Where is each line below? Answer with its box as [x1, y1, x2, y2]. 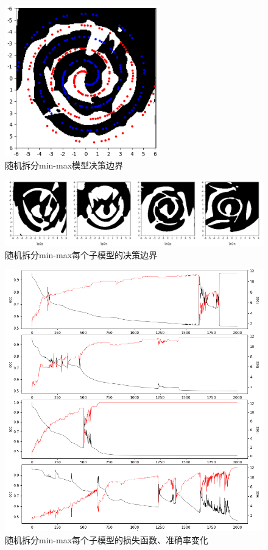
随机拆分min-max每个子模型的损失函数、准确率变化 [5, 533, 209, 546]
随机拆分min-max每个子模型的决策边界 [5, 248, 158, 261]
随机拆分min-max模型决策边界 [5, 159, 124, 172]
